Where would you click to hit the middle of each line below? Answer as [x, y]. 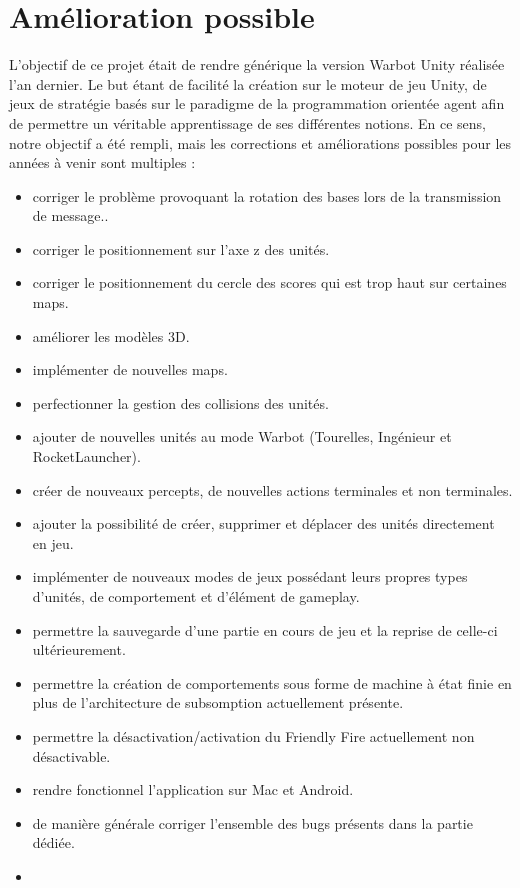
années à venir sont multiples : [102, 162]
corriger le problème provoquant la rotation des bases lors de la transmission [267, 195]
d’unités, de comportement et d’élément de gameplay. [196, 596]
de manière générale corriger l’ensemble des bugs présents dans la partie [252, 822]
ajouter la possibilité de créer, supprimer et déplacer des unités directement [263, 523]
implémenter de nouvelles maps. [130, 369]
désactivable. [71, 755]
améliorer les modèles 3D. [111, 335]
